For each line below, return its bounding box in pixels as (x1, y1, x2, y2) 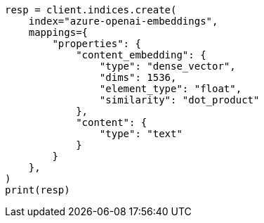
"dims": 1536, (99, 72, 177, 83)
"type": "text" (99, 128, 183, 139)
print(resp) (5, 184, 70, 196)
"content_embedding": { (76, 49, 206, 60)
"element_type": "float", (99, 83, 242, 94)
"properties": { (52, 38, 141, 49)
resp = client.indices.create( (5, 4, 177, 15)
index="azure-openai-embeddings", (28, 15, 218, 27)
